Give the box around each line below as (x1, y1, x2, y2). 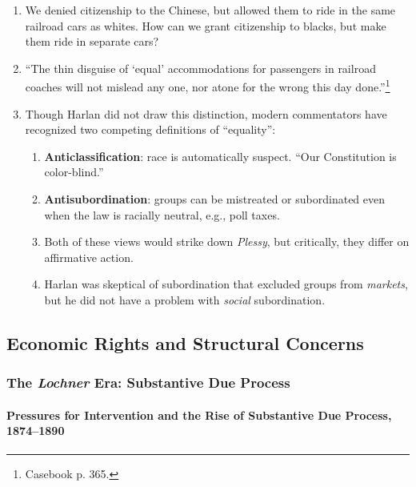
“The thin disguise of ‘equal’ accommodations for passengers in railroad (25, 59, 376, 76)
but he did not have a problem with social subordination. (44, 291, 326, 308)
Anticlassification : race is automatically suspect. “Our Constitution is (44, 147, 397, 164)
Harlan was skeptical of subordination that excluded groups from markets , (44, 276, 408, 292)
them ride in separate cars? (25, 33, 159, 50)
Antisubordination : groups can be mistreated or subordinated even (44, 191, 386, 207)
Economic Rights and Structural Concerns (6, 330, 364, 355)
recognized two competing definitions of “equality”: (25, 121, 276, 138)
